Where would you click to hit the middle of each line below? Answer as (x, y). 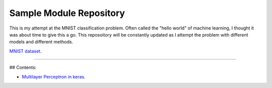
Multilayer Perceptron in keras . (54, 76)
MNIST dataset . (25, 51)
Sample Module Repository (67, 13)
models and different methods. (41, 42)
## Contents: (23, 67)
